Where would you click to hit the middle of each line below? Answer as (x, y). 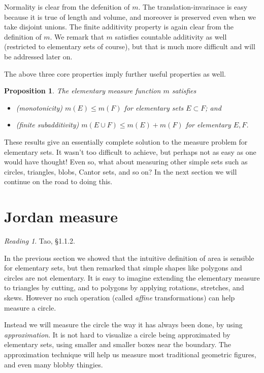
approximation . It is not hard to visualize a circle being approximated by (117, 334)
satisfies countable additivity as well (171, 36)
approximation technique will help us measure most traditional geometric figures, (130, 354)
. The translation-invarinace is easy (193, 7)
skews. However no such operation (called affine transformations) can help (120, 297)
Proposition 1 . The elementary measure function (82, 91)
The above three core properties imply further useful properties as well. (115, 73)
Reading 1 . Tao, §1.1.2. (40, 241)
